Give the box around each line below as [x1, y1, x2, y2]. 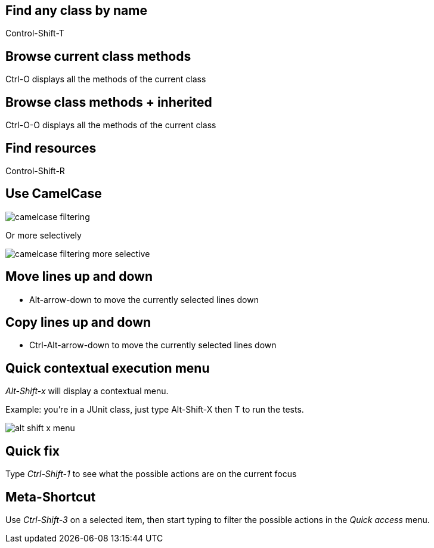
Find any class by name [5, 3, 147, 18]
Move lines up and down [5, 269, 153, 284]
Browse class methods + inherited [5, 94, 212, 110]
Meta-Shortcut [5, 489, 96, 504]
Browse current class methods [5, 48, 191, 64]
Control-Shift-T [5, 28, 64, 39]
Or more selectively [5, 230, 82, 240]
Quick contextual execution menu [5, 360, 210, 376]
